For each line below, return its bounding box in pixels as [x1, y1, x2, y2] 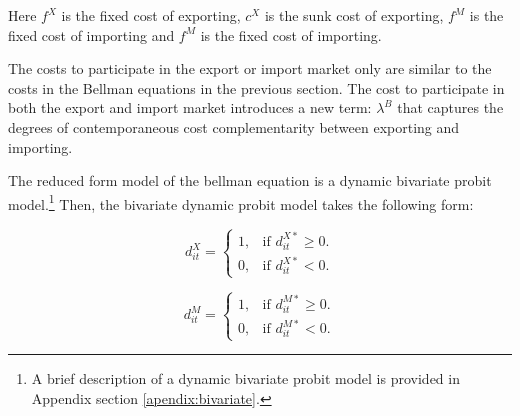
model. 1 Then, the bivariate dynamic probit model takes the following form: [8, 190, 474, 214]
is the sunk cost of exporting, [264, 5, 444, 25]
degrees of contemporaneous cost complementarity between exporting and [8, 116, 460, 137]
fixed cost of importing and [8, 24, 175, 45]
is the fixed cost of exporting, [61, 5, 241, 25]
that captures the [397, 97, 504, 118]
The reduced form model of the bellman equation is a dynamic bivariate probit [8, 170, 492, 191]
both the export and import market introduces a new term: [8, 97, 372, 118]
